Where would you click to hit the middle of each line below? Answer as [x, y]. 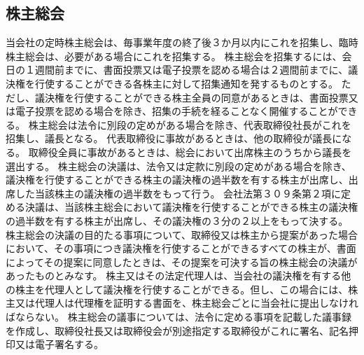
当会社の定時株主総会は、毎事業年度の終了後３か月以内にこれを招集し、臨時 [182, 42]
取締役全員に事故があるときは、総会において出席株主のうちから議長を [190, 152]
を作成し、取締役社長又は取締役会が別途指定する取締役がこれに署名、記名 [177, 330]
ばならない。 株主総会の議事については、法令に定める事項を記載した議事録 [178, 317]
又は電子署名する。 [59, 344]
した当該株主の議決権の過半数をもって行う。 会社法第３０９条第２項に [178, 193]
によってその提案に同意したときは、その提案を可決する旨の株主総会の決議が [182, 262]
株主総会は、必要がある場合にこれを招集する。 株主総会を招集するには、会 [179, 56]
